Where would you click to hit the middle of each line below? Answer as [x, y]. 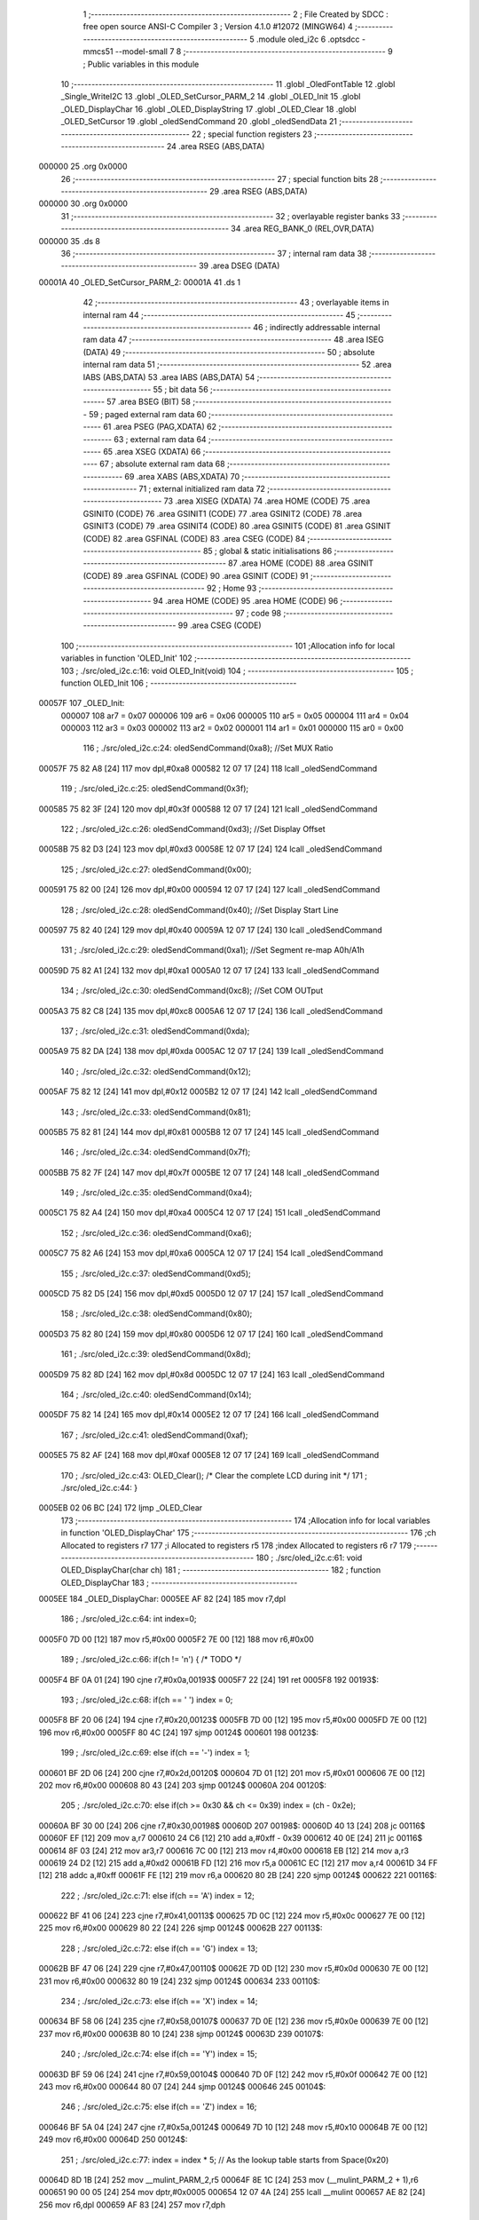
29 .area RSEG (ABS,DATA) [258, 192]
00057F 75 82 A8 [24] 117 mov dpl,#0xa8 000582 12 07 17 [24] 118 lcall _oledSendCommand [208, 768]
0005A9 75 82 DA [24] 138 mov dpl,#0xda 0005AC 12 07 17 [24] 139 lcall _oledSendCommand [211, 1051]
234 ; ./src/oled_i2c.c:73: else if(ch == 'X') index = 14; [159, 2002]
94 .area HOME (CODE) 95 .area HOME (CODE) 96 [246, 600]
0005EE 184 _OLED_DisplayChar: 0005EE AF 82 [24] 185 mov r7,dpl [162, 1599]
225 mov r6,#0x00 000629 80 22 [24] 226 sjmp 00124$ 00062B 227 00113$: [181, 1928]
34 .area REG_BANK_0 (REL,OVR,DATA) [302, 229]
